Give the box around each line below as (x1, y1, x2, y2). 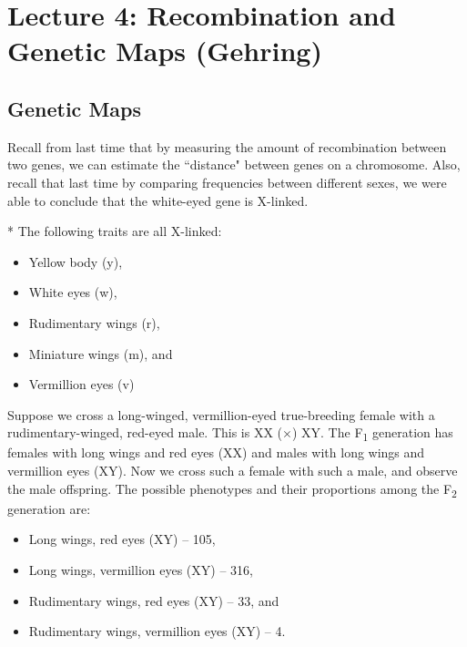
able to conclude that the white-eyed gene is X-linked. (7, 190, 309, 210)
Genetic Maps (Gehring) (7, 32, 322, 69)
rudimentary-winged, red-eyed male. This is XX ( (7, 423, 283, 442)
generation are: (7, 498, 91, 518)
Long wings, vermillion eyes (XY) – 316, (28, 560, 253, 579)
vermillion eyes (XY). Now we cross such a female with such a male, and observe (7, 461, 458, 480)
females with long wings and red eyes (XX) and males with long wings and (7, 443, 425, 462)
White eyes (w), (28, 282, 117, 302)
